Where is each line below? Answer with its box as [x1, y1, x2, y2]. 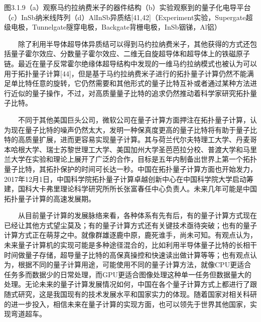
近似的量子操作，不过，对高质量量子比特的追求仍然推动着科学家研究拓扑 [11, 87, 250, 98]
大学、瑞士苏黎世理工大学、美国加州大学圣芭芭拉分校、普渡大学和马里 [25, 144, 257, 154]
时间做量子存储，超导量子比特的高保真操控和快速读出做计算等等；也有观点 [4, 249, 250, 260]
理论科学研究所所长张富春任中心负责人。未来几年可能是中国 [60, 183, 257, 194]
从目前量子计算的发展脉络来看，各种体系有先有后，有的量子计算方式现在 [18, 210, 257, 221]
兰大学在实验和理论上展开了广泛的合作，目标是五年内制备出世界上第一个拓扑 [4, 154, 257, 164]
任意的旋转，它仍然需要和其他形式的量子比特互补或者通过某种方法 [32, 78, 250, 88]
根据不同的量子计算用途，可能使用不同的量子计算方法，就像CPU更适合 [18, 259, 251, 270]
